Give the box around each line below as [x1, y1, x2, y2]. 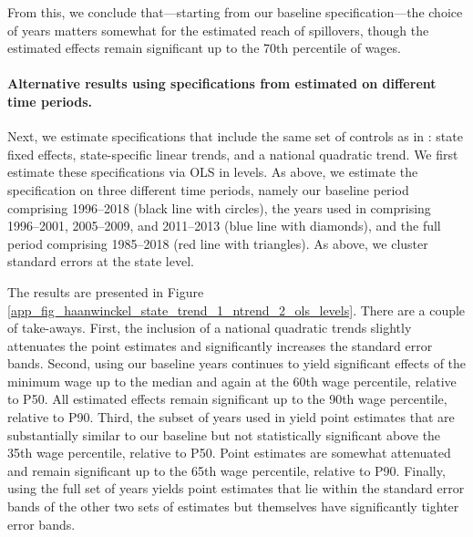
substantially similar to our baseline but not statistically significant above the [7, 425, 441, 444]
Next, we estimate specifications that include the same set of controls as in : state [7, 127, 463, 146]
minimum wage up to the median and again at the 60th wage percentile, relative [7, 371, 457, 390]
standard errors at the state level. [7, 252, 194, 271]
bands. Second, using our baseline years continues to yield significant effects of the [7, 354, 467, 373]
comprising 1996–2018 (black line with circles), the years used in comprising [7, 198, 431, 217]
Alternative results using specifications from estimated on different [7, 74, 437, 93]
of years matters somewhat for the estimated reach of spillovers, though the [7, 20, 429, 39]
